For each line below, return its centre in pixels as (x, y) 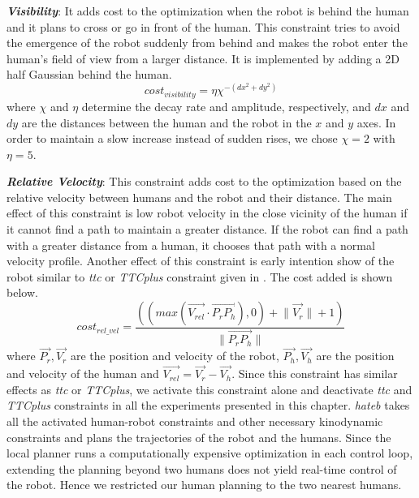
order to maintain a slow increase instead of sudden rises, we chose (172, 138)
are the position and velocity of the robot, (175, 356)
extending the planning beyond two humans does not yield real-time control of (202, 468)
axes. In (376, 122)
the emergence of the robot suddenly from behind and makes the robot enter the (207, 43)
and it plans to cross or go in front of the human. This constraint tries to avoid (203, 26)
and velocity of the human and (83, 373)
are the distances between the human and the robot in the (166, 122)
